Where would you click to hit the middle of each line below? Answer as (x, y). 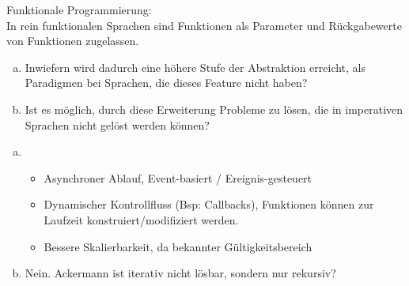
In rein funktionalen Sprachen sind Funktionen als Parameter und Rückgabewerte (204, 25)
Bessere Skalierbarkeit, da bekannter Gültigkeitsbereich (178, 246)
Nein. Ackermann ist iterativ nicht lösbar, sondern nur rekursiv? (180, 273)
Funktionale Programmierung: (79, 9)
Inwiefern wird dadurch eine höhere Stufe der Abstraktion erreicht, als (195, 67)
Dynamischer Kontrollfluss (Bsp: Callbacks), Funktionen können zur (209, 204)
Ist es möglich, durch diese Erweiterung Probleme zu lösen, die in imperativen (214, 109)
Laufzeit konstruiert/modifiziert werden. (141, 219)
